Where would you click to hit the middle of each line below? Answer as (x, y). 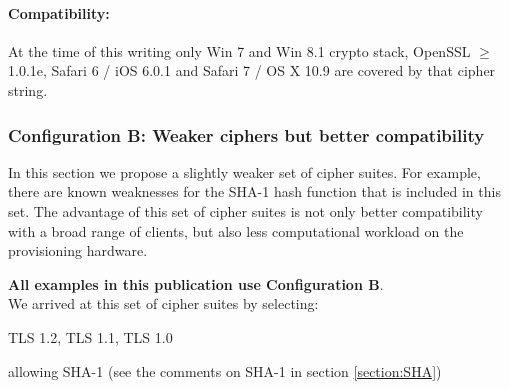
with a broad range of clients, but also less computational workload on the (236, 230)
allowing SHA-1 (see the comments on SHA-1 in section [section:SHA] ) (225, 370)
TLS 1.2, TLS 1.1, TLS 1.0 (90, 336)
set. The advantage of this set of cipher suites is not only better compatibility (245, 210)
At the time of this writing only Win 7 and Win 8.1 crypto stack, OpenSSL (239, 50)
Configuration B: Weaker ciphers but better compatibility (246, 134)
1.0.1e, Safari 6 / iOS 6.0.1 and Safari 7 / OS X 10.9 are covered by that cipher (252, 70)
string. (28, 89)
